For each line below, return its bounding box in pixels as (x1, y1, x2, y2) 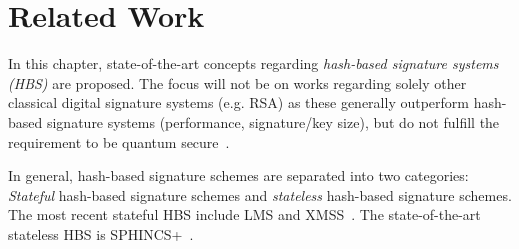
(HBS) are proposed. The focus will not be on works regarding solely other (8, 72, 467, 93)
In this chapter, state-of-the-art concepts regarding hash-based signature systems (8, 53, 499, 74)
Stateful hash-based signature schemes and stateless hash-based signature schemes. (8, 184, 512, 205)
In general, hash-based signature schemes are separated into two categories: (8, 165, 469, 186)
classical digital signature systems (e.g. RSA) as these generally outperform (8, 92, 469, 113)
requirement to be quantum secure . (8, 131, 230, 152)
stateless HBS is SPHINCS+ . (8, 223, 194, 244)
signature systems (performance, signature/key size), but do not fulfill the (46, 111, 500, 132)
